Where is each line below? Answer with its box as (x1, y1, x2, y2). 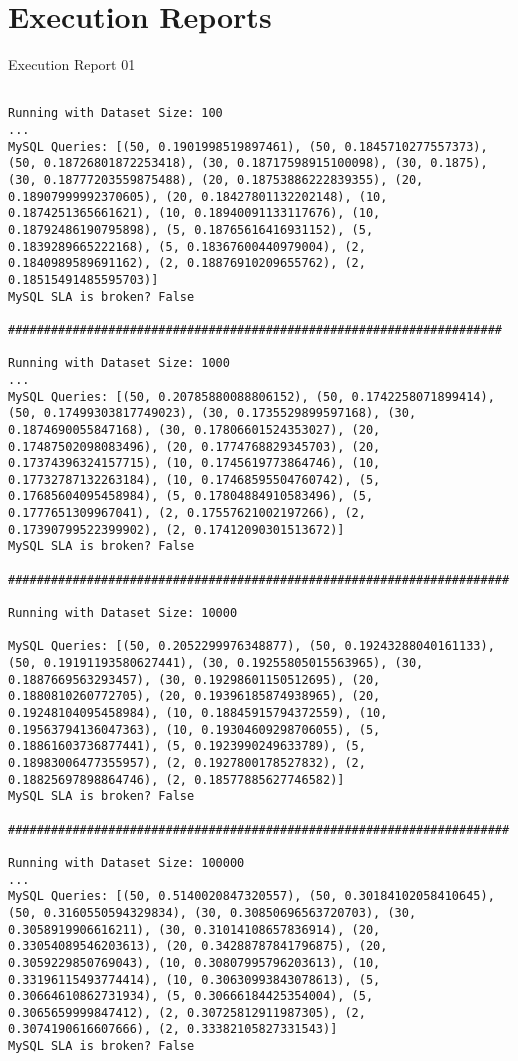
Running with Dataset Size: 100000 (8, 855, 245, 870)
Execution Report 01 (8, 54, 136, 75)
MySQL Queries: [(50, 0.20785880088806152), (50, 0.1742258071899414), (8, 389, 495, 404)
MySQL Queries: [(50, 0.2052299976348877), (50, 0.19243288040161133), (8, 639, 495, 654)
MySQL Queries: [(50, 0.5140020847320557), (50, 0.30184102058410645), (8, 889, 495, 904)
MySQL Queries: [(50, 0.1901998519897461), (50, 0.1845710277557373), (8, 139, 488, 154)
